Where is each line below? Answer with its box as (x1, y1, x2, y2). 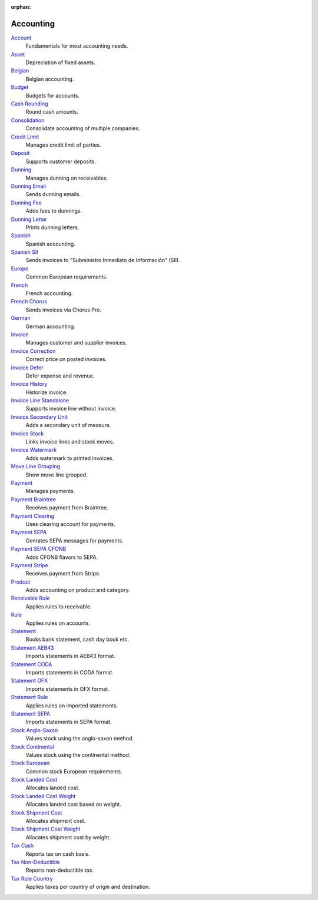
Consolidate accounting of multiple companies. (25, 125, 141, 132)
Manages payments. (25, 488, 75, 495)
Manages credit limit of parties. (25, 141, 101, 148)
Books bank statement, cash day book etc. (25, 636, 130, 643)
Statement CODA (11, 660, 52, 668)
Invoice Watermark (11, 446, 57, 454)
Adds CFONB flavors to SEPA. (25, 554, 98, 561)
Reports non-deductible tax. (25, 866, 94, 874)
